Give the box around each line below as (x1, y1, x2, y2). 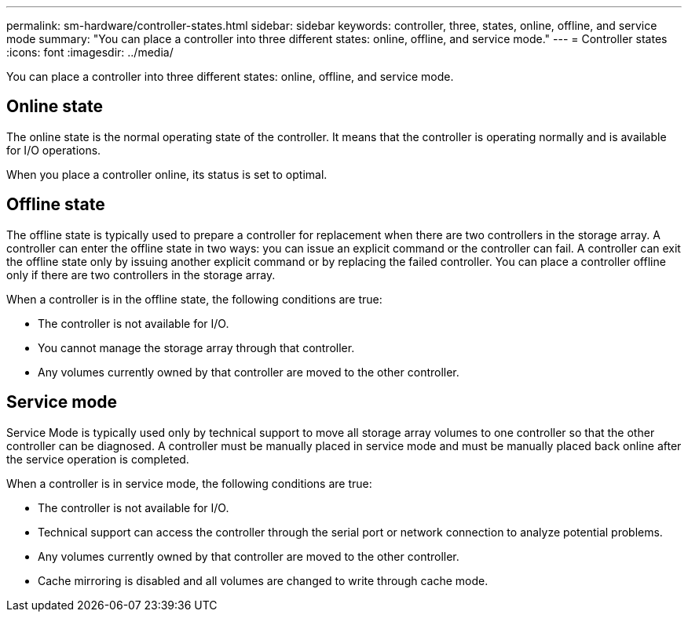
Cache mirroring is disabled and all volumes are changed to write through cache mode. (38, 573, 489, 587)
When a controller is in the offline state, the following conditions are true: (6, 292, 382, 306)
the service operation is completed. (6, 452, 189, 466)
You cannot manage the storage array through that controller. (38, 340, 355, 354)
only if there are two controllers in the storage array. (6, 267, 276, 282)
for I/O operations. (6, 143, 101, 157)
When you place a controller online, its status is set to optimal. (6, 167, 328, 181)
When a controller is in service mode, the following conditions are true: (6, 476, 372, 490)
